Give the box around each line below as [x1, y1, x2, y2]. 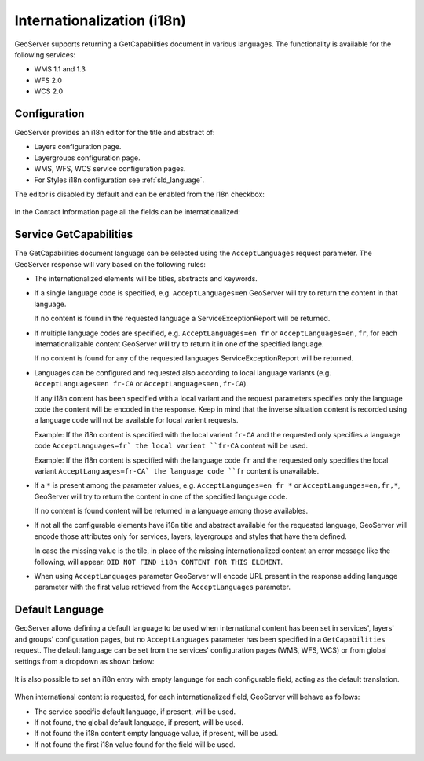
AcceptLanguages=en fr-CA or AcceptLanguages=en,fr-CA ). [34, 379, 249, 389]
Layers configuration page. [34, 142, 122, 152]
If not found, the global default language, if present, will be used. [34, 718, 243, 727]
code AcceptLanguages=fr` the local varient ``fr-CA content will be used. [34, 441, 309, 451]
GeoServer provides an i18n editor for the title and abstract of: [14, 128, 215, 137]
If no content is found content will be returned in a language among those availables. [34, 507, 309, 516]
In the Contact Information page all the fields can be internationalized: [14, 207, 241, 217]
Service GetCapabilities [14, 228, 133, 241]
